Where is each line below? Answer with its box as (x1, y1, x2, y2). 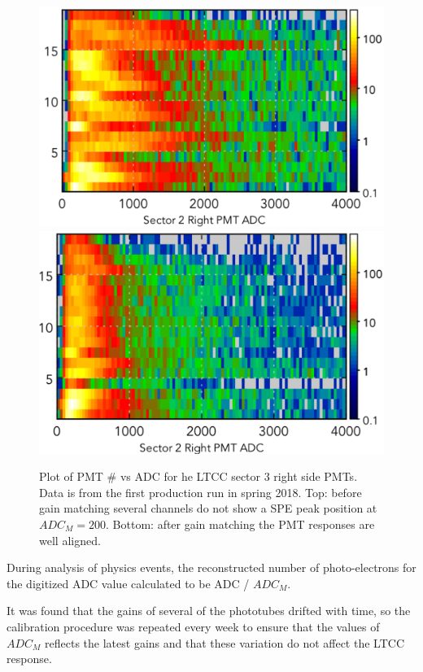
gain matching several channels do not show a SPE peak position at (39, 500, 377, 517)
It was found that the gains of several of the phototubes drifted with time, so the (7, 602, 411, 619)
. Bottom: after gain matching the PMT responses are (106, 515, 375, 532)
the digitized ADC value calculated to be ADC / (7, 574, 250, 591)
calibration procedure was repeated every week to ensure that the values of (7, 617, 380, 635)
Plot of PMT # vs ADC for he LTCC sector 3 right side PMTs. (39, 468, 358, 485)
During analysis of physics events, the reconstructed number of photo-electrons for (7, 559, 416, 576)
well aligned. (39, 531, 101, 548)
